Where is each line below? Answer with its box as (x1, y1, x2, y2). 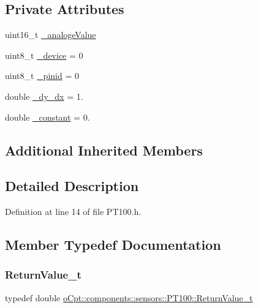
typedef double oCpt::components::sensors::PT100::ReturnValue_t (5, 291, 253, 304)
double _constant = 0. (5, 110, 90, 123)
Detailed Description (5, 176, 139, 195)
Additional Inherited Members (5, 140, 203, 159)
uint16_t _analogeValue (5, 28, 96, 41)
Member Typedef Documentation (5, 235, 221, 254)
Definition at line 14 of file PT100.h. (5, 205, 142, 218)
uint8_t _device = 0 (5, 48, 83, 61)
